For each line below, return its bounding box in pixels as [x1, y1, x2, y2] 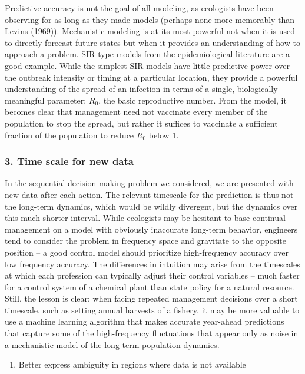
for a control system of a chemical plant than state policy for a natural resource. [5, 280, 294, 293]
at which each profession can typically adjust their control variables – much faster [5, 269, 300, 282]
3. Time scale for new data [5, 154, 134, 168]
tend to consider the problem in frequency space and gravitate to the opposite [5, 234, 286, 247]
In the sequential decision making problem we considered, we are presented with [5, 177, 294, 189]
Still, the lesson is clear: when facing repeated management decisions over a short [5, 292, 298, 305]
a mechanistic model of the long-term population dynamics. [5, 338, 220, 350]
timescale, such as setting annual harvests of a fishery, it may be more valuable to [5, 303, 300, 316]
